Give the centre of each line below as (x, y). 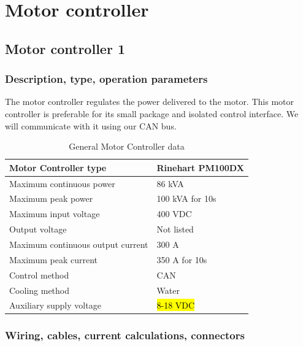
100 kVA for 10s (186, 198)
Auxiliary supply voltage (55, 305)
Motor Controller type (58, 167)
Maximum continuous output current (79, 244)
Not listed (175, 229)
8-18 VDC (176, 305)
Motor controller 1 (65, 48)
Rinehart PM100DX (200, 167)
